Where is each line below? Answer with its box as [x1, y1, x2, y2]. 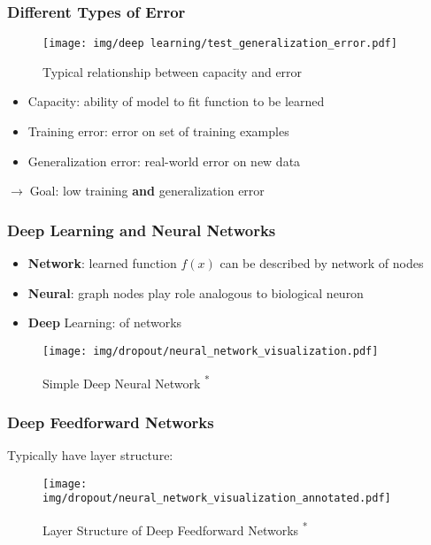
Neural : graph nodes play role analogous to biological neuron [27, 283, 364, 302]
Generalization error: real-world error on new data [27, 151, 301, 170]
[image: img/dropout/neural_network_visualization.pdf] [42, 344, 379, 357]
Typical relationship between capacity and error [42, 62, 303, 81]
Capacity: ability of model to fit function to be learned [27, 92, 325, 111]
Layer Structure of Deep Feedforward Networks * [42, 518, 308, 539]
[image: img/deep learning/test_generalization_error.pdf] [42, 37, 397, 50]
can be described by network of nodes [219, 254, 424, 272]
